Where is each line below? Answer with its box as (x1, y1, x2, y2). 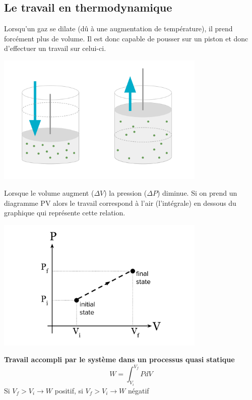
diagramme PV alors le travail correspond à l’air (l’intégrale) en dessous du (4, 197, 236, 208)
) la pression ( (104, 188, 147, 198)
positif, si (54, 385, 83, 395)
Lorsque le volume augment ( (4, 188, 94, 198)
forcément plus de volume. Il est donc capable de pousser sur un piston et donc (4, 33, 248, 43)
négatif (128, 385, 149, 395)
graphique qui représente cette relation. (4, 207, 125, 218)
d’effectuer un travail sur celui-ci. (4, 43, 106, 53)
